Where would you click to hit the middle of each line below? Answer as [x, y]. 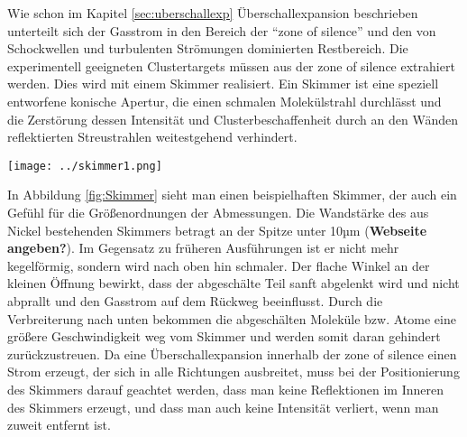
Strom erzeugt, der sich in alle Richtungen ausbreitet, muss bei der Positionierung [233, 372]
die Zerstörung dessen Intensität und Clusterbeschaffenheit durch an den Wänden [233, 119]
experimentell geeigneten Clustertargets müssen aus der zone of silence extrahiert [231, 65]
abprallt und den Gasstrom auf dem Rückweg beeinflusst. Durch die [195, 300]
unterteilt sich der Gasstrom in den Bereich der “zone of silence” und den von [222, 30]
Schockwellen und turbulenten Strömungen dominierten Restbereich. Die [208, 48]
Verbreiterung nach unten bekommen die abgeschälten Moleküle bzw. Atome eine [232, 318]
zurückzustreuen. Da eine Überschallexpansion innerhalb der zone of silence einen [232, 353]
